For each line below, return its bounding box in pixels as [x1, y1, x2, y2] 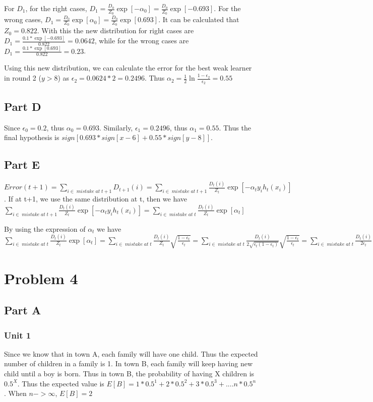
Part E [4, 157, 40, 172]
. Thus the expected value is [17, 378, 104, 388]
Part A [4, 302, 41, 318]
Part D [4, 98, 41, 114]
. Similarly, [99, 122, 133, 132]
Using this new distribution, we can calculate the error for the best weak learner [4, 62, 252, 73]
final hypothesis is [4, 132, 59, 143]
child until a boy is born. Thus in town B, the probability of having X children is [4, 368, 255, 378]
